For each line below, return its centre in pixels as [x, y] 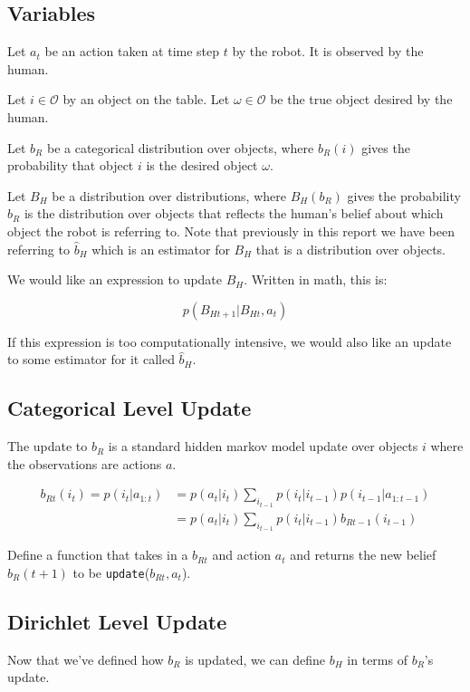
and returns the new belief [363, 555]
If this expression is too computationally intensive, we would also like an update [230, 341]
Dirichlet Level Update [117, 621]
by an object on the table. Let [146, 99]
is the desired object [202, 165]
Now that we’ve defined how [86, 659]
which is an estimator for [161, 249]
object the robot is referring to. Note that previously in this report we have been [231, 231]
